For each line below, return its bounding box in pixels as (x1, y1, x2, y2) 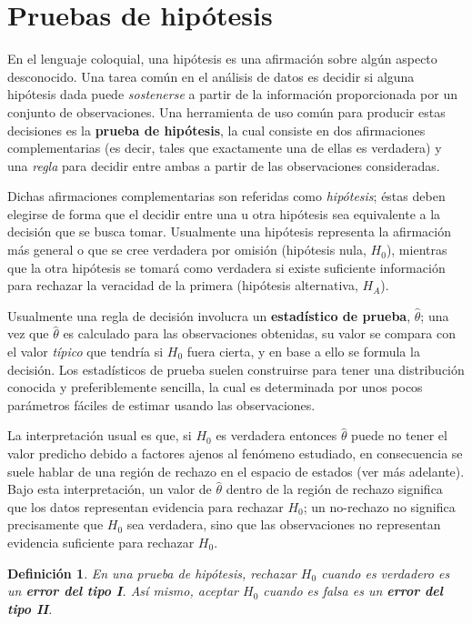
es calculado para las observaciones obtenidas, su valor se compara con (63, 324, 456, 343)
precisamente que (7, 515, 104, 534)
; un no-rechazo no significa (303, 497, 456, 516)
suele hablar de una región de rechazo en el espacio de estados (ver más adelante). (7, 461, 465, 480)
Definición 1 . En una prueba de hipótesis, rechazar (7, 563, 296, 582)
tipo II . (7, 599, 53, 618)
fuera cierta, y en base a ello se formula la (186, 342, 420, 361)
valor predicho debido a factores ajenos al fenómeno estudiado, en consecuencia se (7, 444, 463, 462)
